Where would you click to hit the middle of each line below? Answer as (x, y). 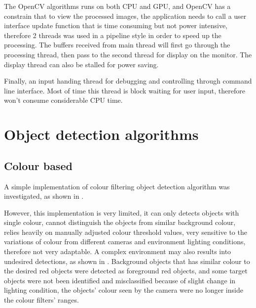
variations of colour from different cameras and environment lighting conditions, (125, 242)
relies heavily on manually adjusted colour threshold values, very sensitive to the (126, 232)
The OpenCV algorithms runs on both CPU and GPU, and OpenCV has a (117, 6)
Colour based (38, 165)
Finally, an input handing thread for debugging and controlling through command (128, 81)
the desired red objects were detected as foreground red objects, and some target (126, 271)
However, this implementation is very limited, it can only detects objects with (122, 212)
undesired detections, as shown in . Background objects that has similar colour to (127, 261)
